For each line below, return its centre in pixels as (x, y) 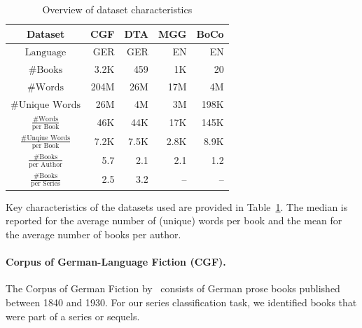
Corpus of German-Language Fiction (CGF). (116, 262)
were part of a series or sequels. (73, 316)
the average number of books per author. (93, 234)
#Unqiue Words (46, 138)
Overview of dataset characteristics (117, 9)
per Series (46, 184)
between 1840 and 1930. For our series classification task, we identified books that (181, 302)
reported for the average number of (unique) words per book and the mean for (174, 220)
